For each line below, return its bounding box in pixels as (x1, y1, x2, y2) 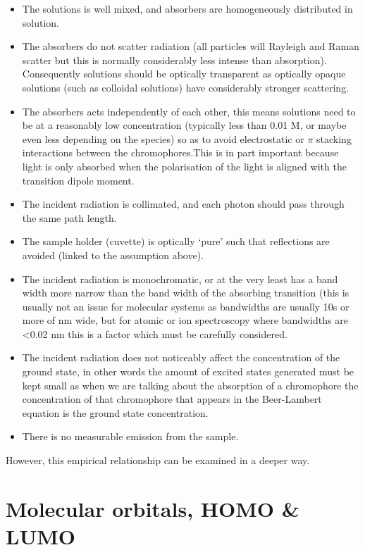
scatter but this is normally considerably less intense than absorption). (22, 52, 327, 67)
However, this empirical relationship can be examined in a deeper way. (6, 453, 310, 468)
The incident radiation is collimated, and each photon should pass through (22, 196, 345, 211)
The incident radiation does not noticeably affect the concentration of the (22, 350, 340, 365)
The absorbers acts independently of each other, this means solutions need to (22, 104, 356, 118)
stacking (316, 131, 352, 146)
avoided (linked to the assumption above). (22, 247, 204, 262)
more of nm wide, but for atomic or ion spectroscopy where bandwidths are (22, 313, 348, 327)
